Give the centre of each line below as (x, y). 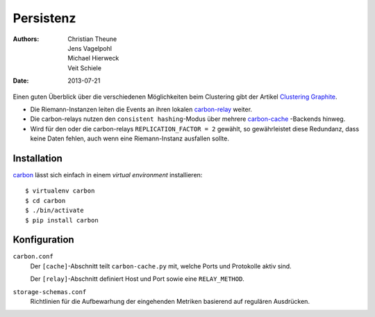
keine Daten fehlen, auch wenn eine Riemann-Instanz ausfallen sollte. (130, 138)
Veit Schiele (85, 68)
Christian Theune (92, 39)
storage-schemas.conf (50, 292)
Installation (37, 158)
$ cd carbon (45, 201)
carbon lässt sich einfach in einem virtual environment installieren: (108, 174)
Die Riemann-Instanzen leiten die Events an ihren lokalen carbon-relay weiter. (141, 109)
